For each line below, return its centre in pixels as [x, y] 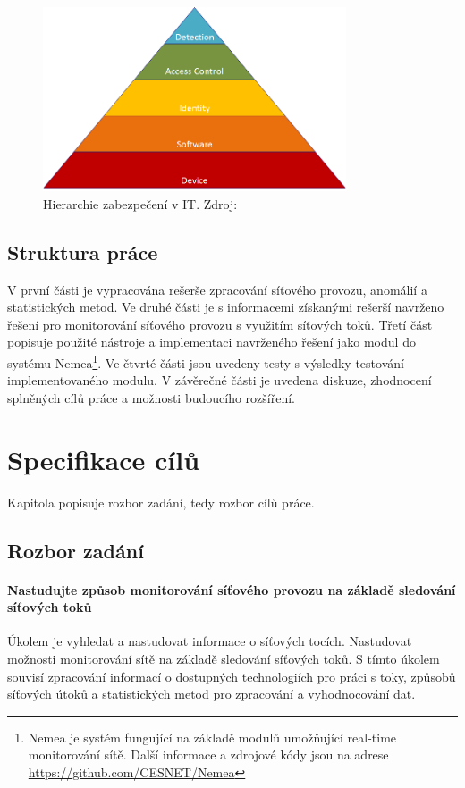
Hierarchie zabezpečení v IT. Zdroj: [140, 203]
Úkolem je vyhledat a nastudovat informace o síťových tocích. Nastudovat [210, 641]
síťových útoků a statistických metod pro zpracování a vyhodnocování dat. [211, 694]
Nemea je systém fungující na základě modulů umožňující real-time [212, 737]
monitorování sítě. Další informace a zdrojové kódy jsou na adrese [208, 754]
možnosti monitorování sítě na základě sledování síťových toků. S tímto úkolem [224, 658]
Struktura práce [83, 251]
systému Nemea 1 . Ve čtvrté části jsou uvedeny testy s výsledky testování [206, 361]
